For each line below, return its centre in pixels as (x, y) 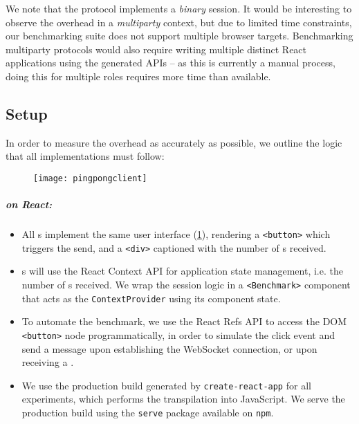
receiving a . (48, 362)
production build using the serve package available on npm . (148, 413)
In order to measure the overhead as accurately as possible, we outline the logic (174, 142)
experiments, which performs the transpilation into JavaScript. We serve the (183, 399)
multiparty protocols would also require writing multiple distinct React (156, 49)
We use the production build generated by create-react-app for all (166, 385)
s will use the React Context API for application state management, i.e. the (182, 271)
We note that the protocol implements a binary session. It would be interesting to (179, 8)
